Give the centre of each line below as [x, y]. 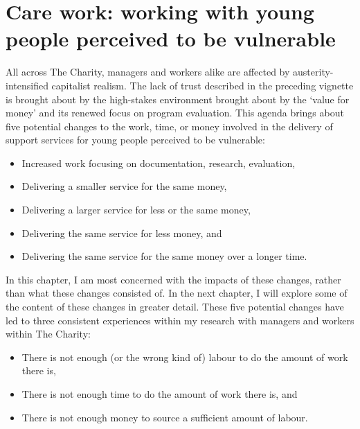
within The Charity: [48, 334]
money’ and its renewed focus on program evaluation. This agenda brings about [175, 113]
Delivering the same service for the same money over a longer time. [164, 256]
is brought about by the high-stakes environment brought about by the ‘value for [178, 99]
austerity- [313, 72]
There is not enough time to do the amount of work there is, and [160, 394]
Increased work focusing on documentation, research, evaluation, [159, 163]
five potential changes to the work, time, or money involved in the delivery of [169, 126]
